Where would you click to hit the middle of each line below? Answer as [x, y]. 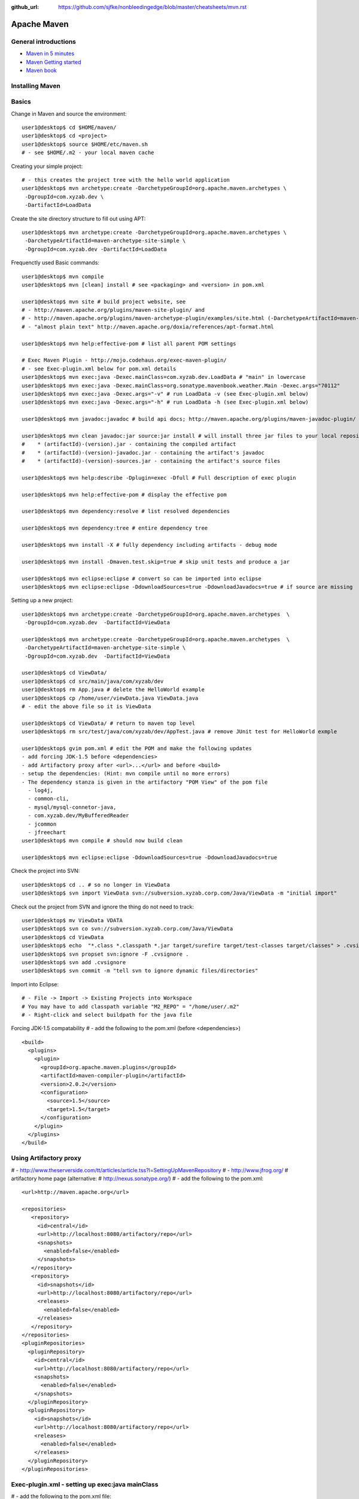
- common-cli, [48, 799]
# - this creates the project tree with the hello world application [126, 180]
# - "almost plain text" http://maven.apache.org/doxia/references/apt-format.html [148, 326]
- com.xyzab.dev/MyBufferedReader [78, 816]
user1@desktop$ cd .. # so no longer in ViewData [96, 885]
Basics [21, 102]
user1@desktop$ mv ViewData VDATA [72, 921]
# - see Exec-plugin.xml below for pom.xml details [99, 368]
